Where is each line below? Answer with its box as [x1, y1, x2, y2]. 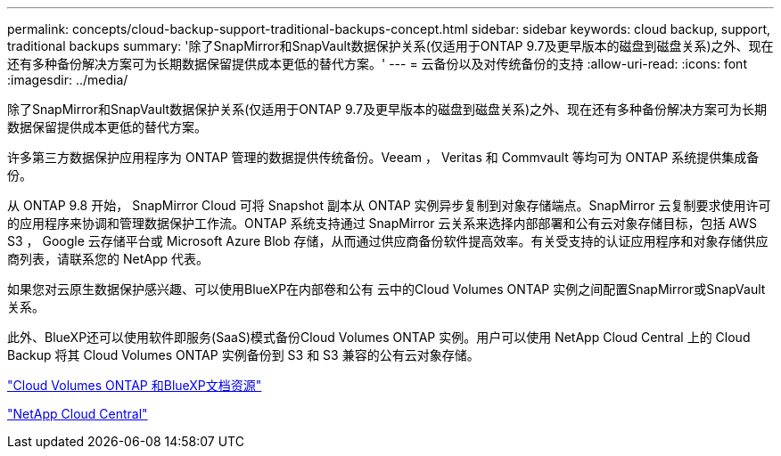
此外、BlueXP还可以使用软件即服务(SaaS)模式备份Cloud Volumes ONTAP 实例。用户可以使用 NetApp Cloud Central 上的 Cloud [7, 330, 751, 345]
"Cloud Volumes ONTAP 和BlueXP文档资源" [7, 378, 262, 393]
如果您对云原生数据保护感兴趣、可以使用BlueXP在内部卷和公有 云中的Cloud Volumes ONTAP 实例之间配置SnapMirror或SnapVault [7, 281, 766, 297]
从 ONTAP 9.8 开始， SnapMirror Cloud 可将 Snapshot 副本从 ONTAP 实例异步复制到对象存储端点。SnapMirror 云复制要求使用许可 [7, 198, 771, 213]
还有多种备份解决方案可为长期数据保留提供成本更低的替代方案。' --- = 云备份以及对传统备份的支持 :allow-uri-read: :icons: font [7, 56, 747, 71]
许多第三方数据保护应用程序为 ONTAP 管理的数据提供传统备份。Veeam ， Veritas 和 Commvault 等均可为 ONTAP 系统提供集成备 [7, 150, 760, 165]
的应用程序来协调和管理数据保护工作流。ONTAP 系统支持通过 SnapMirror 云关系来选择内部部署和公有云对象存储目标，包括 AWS [7, 216, 758, 231]
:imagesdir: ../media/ [7, 72, 128, 87]
